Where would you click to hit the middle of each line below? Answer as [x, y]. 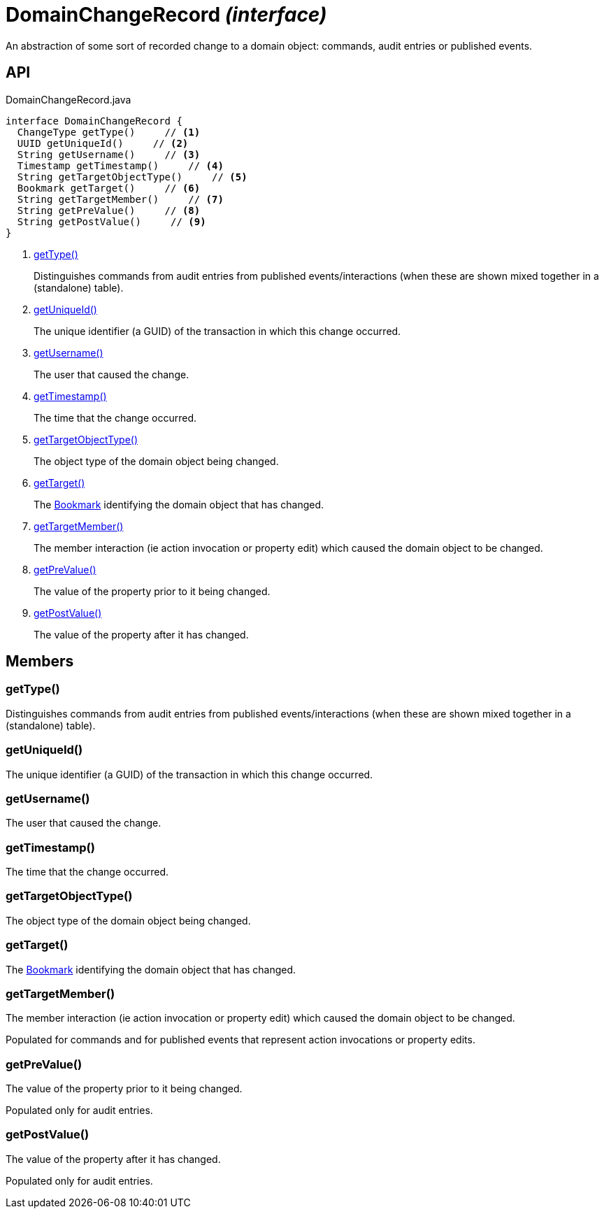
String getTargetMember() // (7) [120, 199]
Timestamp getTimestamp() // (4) [120, 165]
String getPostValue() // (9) [112, 221]
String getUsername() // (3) [109, 154]
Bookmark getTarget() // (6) [109, 188]
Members [40, 662]
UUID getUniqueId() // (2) [103, 143]
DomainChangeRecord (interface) [166, 15]
